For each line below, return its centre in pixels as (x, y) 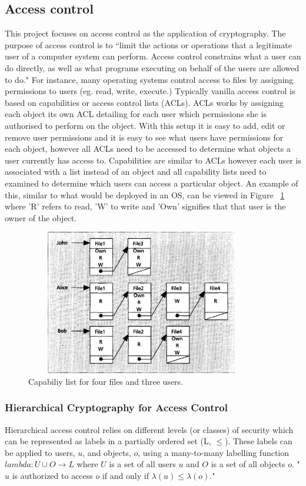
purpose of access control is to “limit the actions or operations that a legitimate (148, 44)
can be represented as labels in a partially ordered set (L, (108, 441)
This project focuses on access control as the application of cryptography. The (145, 33)
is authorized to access (52, 476)
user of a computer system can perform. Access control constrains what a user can (153, 56)
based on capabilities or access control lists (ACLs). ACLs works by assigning (144, 102)
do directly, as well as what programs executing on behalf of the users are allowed (152, 67)
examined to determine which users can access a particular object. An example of (152, 183)
